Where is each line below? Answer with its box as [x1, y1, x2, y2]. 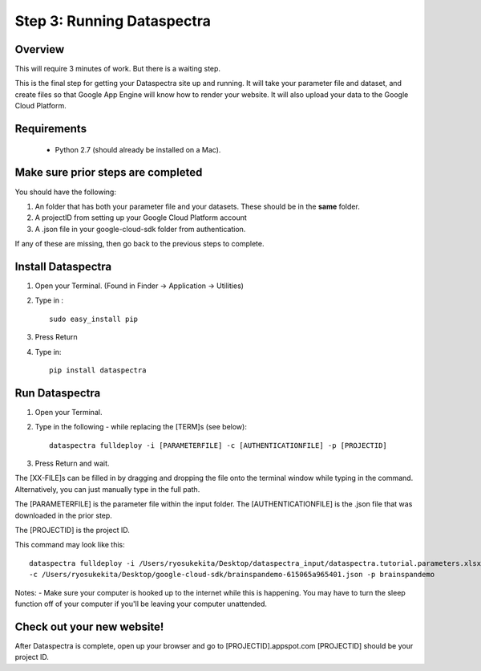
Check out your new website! [14, 620, 164, 633]
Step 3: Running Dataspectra [14, 12, 212, 30]
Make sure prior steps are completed [14, 165, 203, 180]
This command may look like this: [14, 540, 126, 550]
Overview [14, 43, 65, 56]
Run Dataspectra [14, 386, 101, 400]
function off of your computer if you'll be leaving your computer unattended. [14, 599, 268, 608]
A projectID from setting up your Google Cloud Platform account [34, 213, 248, 222]
